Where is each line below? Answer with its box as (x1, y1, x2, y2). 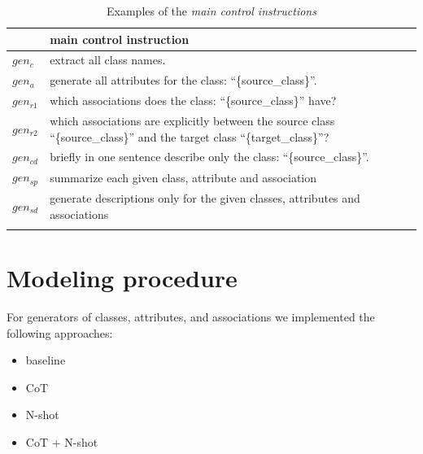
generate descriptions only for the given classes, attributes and (50, 189, 360, 206)
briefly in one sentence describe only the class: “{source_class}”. (50, 148, 369, 165)
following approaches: (7, 324, 113, 341)
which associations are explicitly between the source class (50, 111, 335, 129)
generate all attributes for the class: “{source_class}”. (50, 72, 317, 89)
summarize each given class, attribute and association (50, 168, 317, 186)
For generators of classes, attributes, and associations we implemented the (7, 308, 375, 325)
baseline (25, 351, 66, 369)
